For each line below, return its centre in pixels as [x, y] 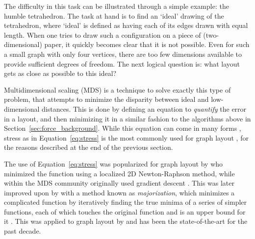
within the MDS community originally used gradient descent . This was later [119, 183]
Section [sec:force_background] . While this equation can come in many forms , [123, 128]
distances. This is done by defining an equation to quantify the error [144, 108]
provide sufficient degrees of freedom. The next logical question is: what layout [122, 63]
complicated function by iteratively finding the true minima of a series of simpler [126, 202]
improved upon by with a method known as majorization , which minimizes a [119, 192]
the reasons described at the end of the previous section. [89, 147]
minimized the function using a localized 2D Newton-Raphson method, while [119, 173]
